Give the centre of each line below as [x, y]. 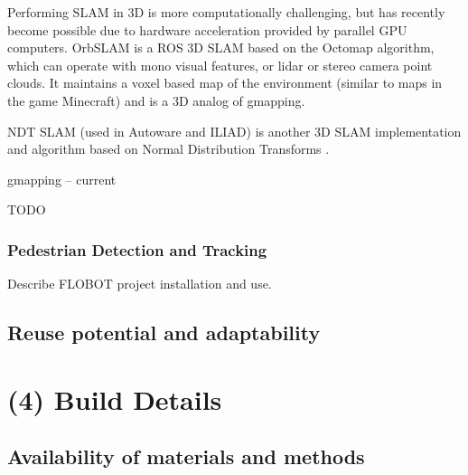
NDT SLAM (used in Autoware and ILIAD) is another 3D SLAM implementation [234, 131]
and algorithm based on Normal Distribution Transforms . [168, 149]
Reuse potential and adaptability [164, 332]
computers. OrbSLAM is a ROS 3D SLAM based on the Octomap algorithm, [221, 47]
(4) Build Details [115, 399]
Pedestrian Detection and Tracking [137, 249]
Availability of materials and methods [186, 456]
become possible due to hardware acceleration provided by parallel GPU [207, 29]
